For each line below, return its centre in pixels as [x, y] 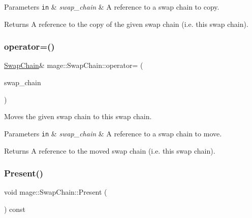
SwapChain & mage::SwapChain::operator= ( [74, 65]
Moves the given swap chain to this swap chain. [78, 116]
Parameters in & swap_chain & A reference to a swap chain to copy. [112, 7]
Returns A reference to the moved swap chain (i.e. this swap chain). [110, 150]
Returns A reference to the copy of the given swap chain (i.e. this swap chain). [126, 24]
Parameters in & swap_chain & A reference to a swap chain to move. [113, 133]
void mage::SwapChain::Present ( [56, 192]
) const [15, 209]
